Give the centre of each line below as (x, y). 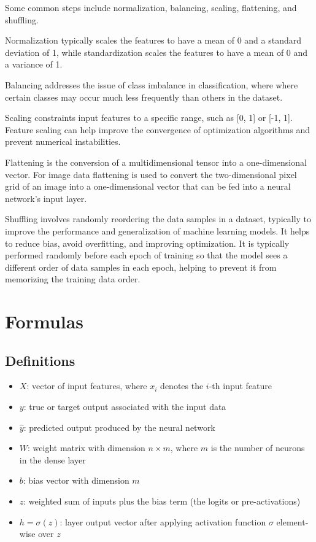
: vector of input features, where (87, 386)
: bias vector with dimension (76, 480)
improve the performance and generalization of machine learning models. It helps (157, 230)
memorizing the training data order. (73, 279)
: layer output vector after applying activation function (163, 521)
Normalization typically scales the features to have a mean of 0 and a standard (153, 40)
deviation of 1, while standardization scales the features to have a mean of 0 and (156, 52)
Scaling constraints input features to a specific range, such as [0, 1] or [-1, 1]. (149, 118)
